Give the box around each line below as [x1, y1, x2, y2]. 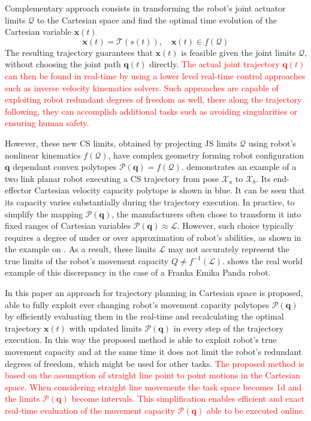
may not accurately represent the [168, 243, 289, 255]
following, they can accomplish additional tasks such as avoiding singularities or [5, 104, 298, 117]
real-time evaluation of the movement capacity [5, 404, 175, 416]
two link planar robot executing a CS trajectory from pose [5, 172, 219, 184]
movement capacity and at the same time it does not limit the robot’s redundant [5, 345, 302, 358]
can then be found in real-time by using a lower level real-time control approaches [5, 69, 306, 82]
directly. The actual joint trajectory [149, 58, 280, 70]
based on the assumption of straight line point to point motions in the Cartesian [5, 369, 300, 381]
